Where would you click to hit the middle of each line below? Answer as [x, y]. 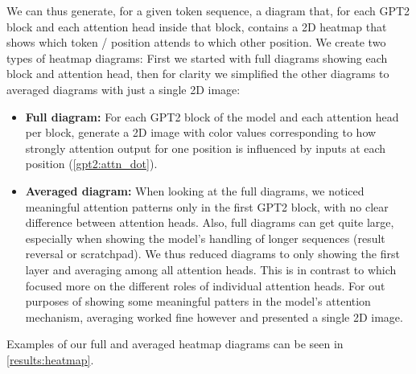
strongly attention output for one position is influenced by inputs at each [206, 148]
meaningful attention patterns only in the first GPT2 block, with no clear [207, 206]
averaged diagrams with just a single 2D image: [124, 89]
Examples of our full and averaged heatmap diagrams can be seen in [175, 344]
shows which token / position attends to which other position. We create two [196, 42]
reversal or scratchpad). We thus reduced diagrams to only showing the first [212, 254]
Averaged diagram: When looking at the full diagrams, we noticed [195, 190]
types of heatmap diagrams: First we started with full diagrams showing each [197, 58]
